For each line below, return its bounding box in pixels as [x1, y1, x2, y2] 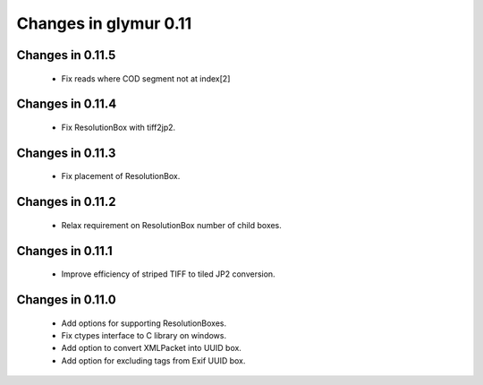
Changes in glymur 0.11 [16, 13, 192, 33]
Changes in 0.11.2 [16, 194, 116, 210]
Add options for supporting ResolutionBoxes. [61, 318, 227, 329]
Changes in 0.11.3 [16, 145, 116, 160]
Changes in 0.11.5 [16, 47, 116, 63]
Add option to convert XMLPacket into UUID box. [61, 343, 241, 354]
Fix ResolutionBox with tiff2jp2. [61, 122, 176, 133]
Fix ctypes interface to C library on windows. [61, 329, 227, 340]
